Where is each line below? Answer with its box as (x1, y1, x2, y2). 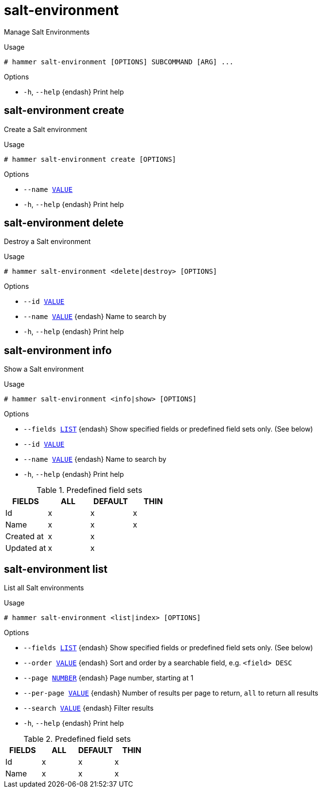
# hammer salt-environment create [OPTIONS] (4, 155, 177, 163)
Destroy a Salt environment (4, 237, 91, 246)
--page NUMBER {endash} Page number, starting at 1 (23, 674, 194, 682)
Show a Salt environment (4, 365, 84, 374)
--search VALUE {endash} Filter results (23, 704, 154, 713)
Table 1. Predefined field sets (36, 485, 143, 495)
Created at (5, 531, 44, 542)
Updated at (5, 543, 46, 553)
